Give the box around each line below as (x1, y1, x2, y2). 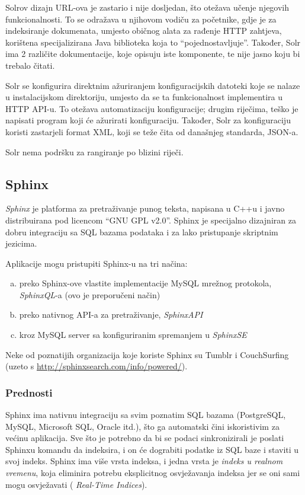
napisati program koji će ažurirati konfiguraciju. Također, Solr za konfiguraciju (5, 114, 291, 126)
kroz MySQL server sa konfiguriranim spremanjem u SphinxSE (19, 328, 247, 341)
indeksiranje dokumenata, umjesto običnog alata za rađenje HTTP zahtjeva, (5, 24, 282, 37)
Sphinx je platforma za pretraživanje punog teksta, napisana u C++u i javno (5, 202, 285, 215)
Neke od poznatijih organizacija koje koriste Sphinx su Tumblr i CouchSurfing (5, 348, 289, 360)
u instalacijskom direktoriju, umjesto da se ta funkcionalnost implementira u (5, 91, 282, 103)
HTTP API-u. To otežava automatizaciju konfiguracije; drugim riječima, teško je (5, 102, 298, 114)
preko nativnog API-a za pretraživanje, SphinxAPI (19, 308, 203, 321)
